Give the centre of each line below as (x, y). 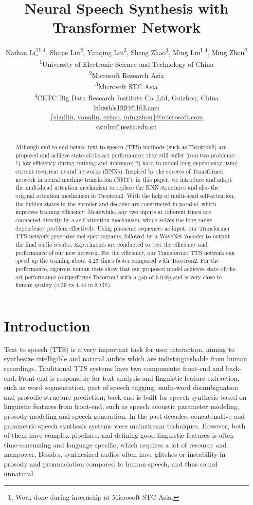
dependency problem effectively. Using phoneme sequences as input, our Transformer (123, 228)
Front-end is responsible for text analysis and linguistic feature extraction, (129, 378)
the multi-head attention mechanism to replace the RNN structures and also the (117, 187)
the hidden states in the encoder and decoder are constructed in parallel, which (116, 204)
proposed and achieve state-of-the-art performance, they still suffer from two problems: (125, 155)
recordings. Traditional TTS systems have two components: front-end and (114, 368)
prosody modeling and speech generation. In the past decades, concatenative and (125, 416)
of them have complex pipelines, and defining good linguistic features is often (119, 435)
